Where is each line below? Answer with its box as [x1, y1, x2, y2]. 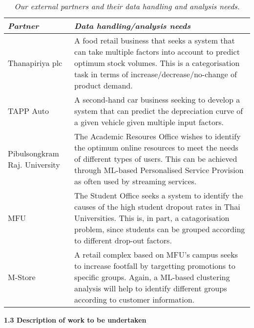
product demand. [74, 80, 133, 91]
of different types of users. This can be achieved [74, 153, 237, 164]
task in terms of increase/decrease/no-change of [74, 68, 237, 80]
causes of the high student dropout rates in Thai [74, 201, 240, 212]
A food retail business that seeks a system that [74, 35, 235, 46]
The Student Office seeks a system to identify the [74, 190, 243, 201]
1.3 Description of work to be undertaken [4, 315, 147, 325]
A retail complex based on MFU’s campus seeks [74, 249, 238, 260]
